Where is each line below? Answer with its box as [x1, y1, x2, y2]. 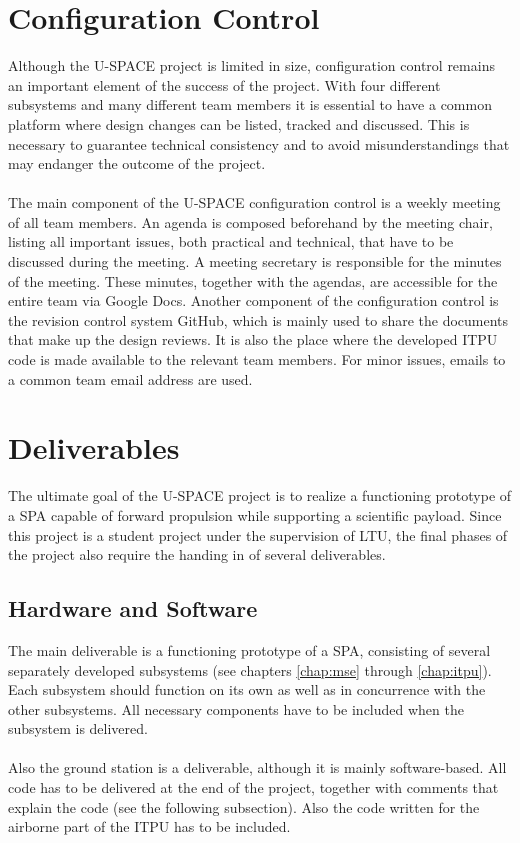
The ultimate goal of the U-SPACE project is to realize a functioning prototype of [8, 485, 512, 506]
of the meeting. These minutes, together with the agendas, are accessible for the [8, 270, 498, 291]
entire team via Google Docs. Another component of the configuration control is [8, 290, 499, 311]
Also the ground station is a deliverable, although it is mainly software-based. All [8, 757, 507, 778]
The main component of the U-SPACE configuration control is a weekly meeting [8, 192, 501, 213]
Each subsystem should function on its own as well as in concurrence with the [8, 679, 486, 700]
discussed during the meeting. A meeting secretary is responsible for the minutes [8, 251, 502, 272]
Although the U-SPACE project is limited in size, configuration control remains [8, 55, 495, 76]
